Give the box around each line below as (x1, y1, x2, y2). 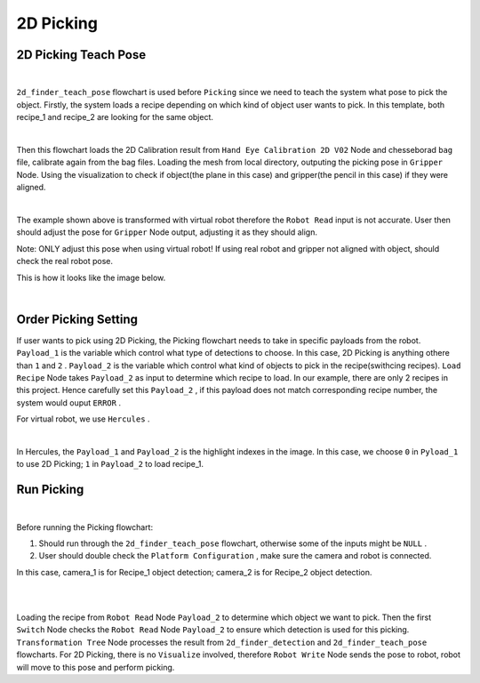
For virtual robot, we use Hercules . (16, 414, 150, 424)
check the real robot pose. (16, 256, 114, 267)
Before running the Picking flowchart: (16, 521, 154, 533)
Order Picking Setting (16, 311, 138, 326)
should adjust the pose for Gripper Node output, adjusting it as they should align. (16, 227, 317, 237)
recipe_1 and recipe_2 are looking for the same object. (16, 112, 213, 123)
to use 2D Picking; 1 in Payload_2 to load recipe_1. (16, 459, 204, 470)
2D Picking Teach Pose (16, 47, 147, 62)
